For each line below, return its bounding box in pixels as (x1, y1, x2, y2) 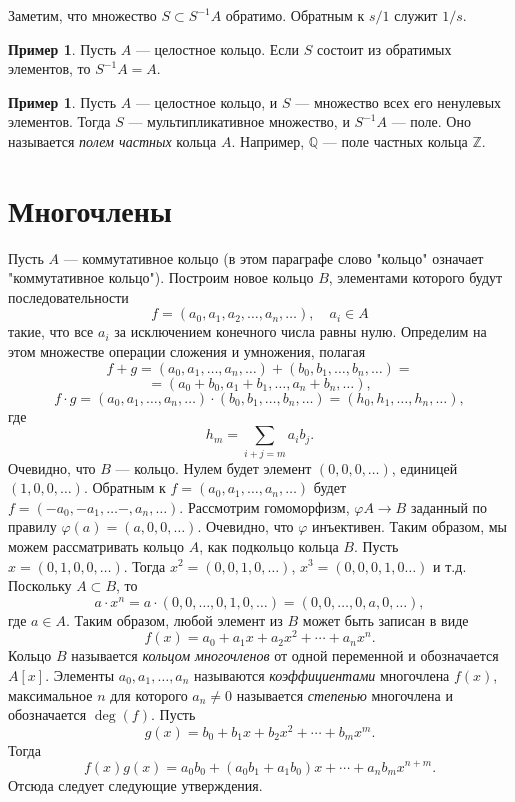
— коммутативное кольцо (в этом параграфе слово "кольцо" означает (63, 247, 484, 268)
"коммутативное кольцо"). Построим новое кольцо (8, 267, 314, 288)
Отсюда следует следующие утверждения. (8, 774, 263, 795)
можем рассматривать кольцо (8, 535, 184, 556)
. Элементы (45, 665, 115, 685)
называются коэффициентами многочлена (194, 665, 450, 685)
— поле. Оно (391, 111, 471, 132)
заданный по (410, 496, 488, 517)
